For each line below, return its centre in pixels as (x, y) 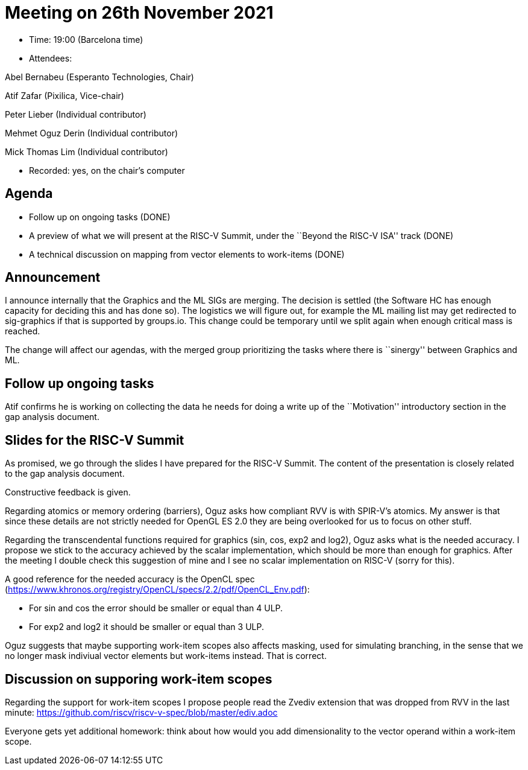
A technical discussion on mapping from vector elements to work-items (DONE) (187, 254)
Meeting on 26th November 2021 (139, 13)
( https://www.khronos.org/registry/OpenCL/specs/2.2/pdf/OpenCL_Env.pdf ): (157, 590)
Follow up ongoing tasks (80, 383)
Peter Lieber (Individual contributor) (76, 114)
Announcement (53, 278)
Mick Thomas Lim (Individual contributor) (86, 151)
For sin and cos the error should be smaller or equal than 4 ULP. (156, 608)
